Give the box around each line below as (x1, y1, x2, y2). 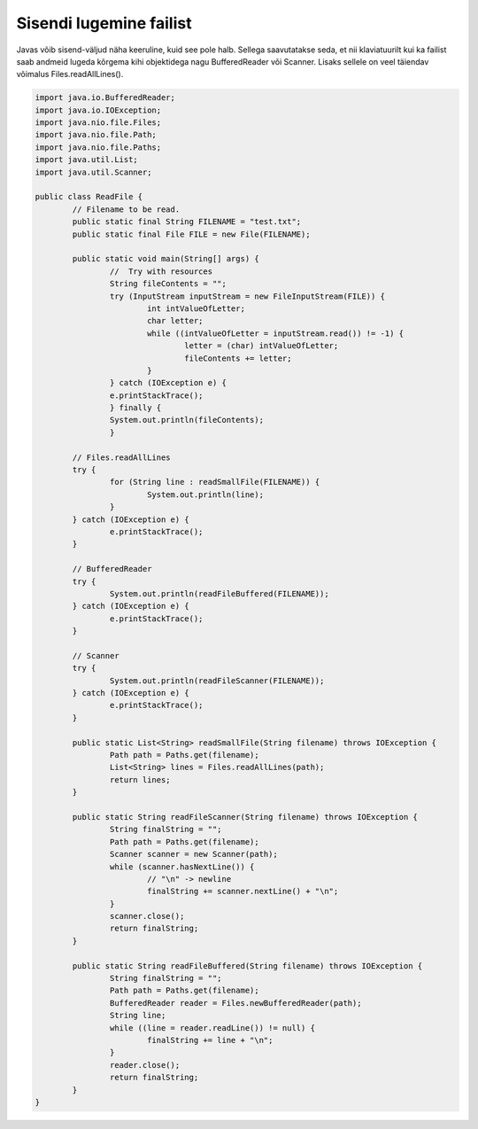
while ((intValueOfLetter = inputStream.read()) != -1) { (146, 328, 405, 339)
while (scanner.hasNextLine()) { (109, 861, 255, 872)
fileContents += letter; (184, 353, 292, 363)
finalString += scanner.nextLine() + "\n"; (146, 886, 339, 897)
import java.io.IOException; (35, 105, 162, 115)
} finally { (109, 403, 162, 413)
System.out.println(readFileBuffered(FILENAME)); (109, 588, 329, 598)
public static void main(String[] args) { (72, 253, 260, 264)
